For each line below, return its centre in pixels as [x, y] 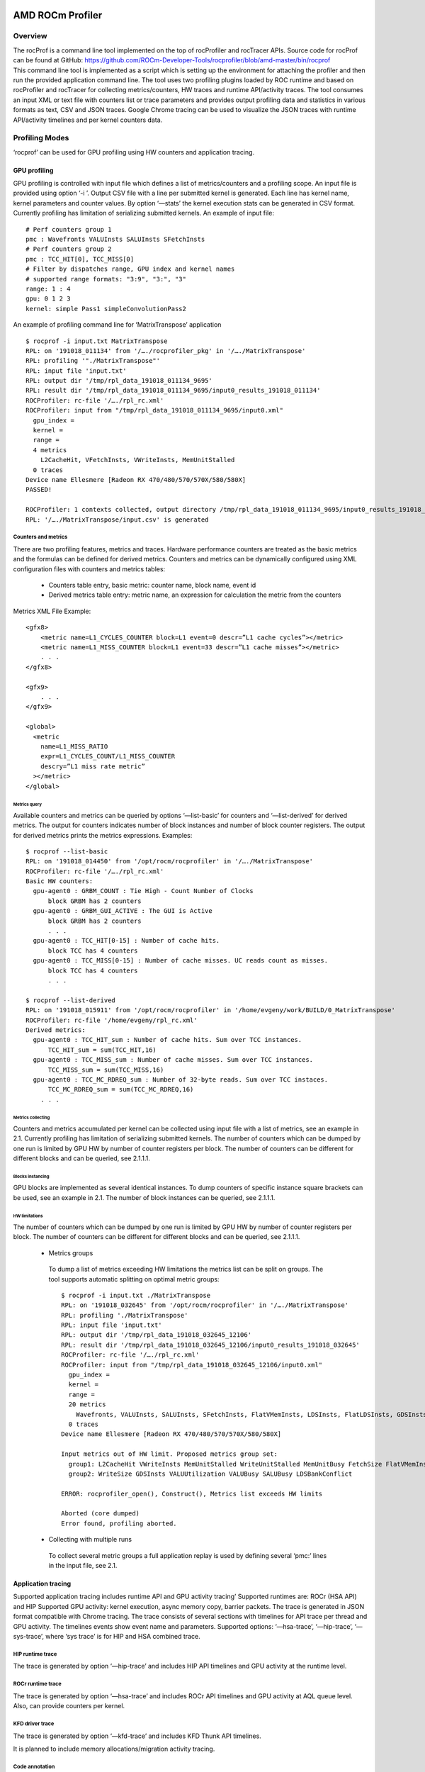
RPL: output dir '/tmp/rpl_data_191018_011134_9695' [119, 381]
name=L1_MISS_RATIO [74, 746]
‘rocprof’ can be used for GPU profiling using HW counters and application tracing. [134, 152]
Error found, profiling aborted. [119, 1523]
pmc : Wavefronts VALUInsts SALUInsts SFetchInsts [115, 239]
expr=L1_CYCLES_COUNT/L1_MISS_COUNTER [108, 756]
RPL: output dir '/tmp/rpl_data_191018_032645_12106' [156, 1335]
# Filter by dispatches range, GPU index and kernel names [130, 269]
